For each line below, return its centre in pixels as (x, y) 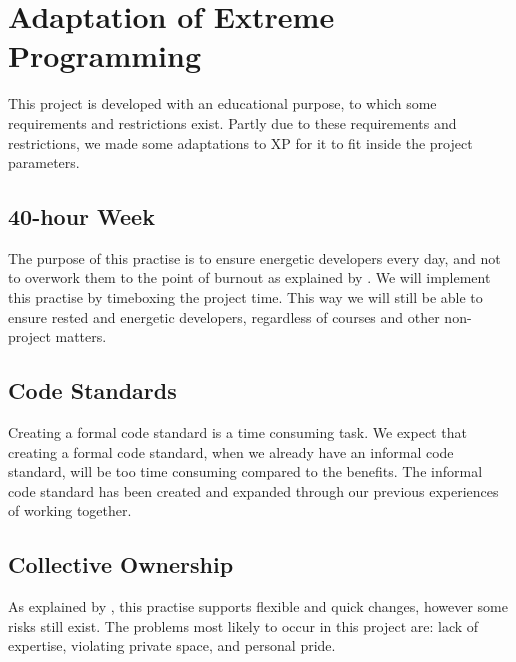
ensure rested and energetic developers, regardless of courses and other (224, 316)
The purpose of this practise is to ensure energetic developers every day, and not (254, 257)
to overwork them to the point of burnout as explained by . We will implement (249, 277)
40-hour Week (81, 216)
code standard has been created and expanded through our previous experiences (253, 490)
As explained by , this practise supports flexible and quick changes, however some (258, 606)
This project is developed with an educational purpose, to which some (222, 103)
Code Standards (92, 390)
